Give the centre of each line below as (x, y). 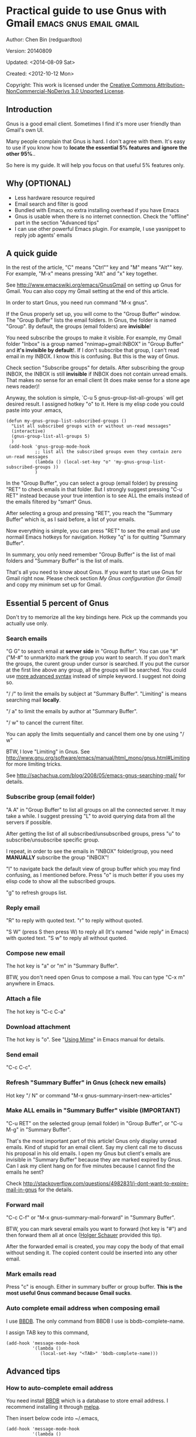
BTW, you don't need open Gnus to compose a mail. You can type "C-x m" (96, 978)
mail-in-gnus (21, 1189)
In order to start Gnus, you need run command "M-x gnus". (77, 302)
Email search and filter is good (51, 204)
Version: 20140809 (29, 50)
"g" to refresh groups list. (37, 893)
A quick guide (32, 253)
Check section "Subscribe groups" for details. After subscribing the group (95, 368)
